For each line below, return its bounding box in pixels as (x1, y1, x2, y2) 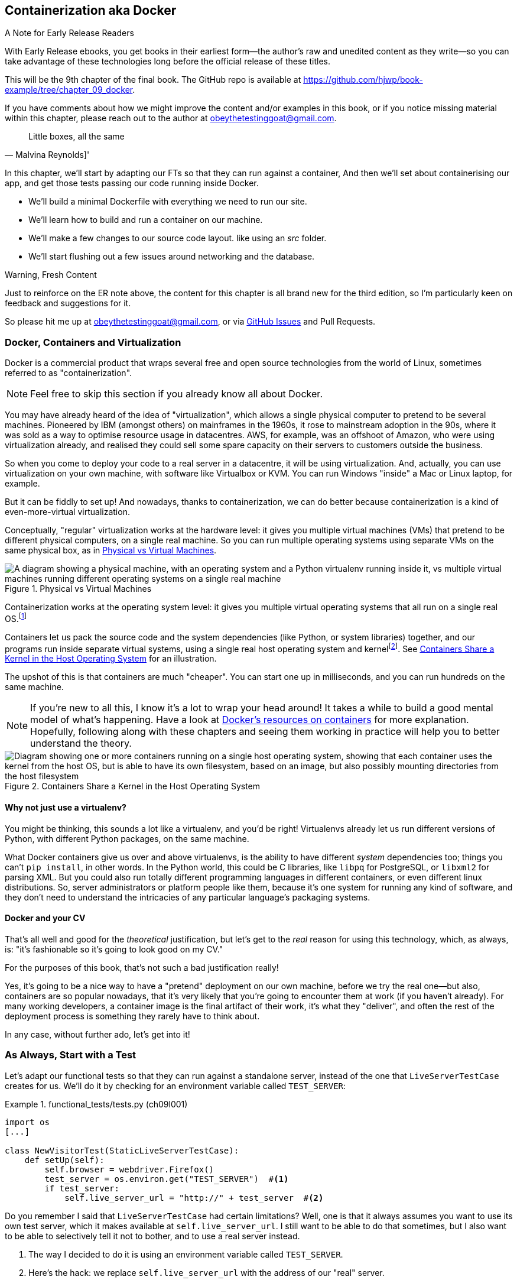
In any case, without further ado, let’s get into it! (5, 1029, 190, 1039)
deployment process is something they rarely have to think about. (5, 1010, 260, 1021)
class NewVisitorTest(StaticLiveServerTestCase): (5, 1145, 239, 1155)
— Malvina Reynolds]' (5, 150, 90, 160)
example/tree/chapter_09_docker (5, 85, 133, 95)
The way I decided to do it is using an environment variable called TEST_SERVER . (28, 1249, 343, 1259)
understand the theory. (30, 737, 132, 750)
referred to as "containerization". (5, 368, 132, 378)
